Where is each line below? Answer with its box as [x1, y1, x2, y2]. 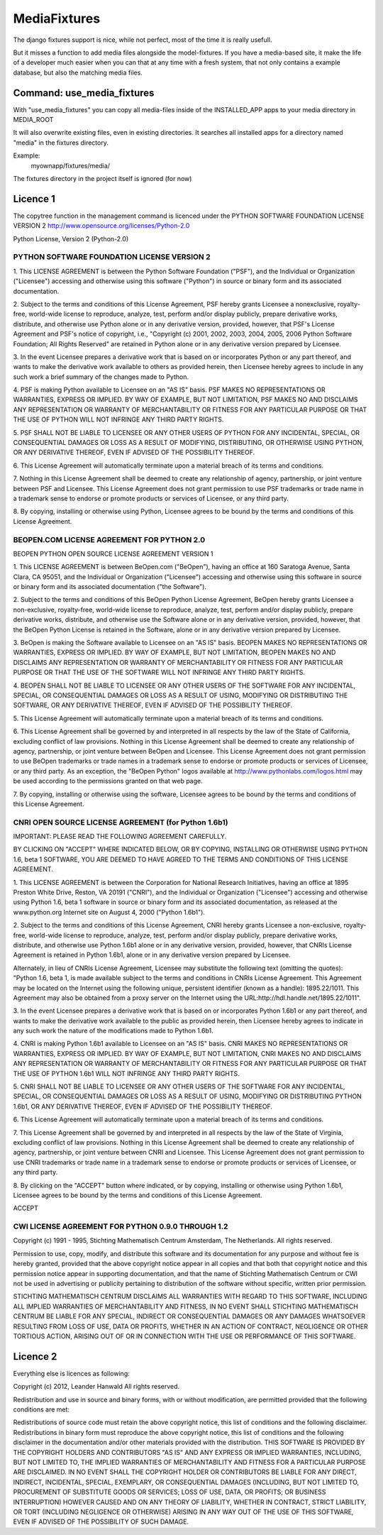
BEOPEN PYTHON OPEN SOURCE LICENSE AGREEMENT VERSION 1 [13, 549, 213, 558]
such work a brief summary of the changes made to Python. [13, 373, 189, 381]
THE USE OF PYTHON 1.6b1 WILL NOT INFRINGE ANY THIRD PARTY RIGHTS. [13, 1069, 240, 1078]
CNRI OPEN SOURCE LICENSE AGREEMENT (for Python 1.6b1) [13, 817, 228, 827]
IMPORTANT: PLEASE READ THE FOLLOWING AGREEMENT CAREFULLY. [13, 832, 227, 841]
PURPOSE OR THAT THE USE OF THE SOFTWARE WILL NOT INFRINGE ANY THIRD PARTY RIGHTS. [13, 668, 305, 677]
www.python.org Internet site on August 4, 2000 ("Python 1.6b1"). [13, 908, 206, 916]
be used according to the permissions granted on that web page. [13, 777, 204, 786]
